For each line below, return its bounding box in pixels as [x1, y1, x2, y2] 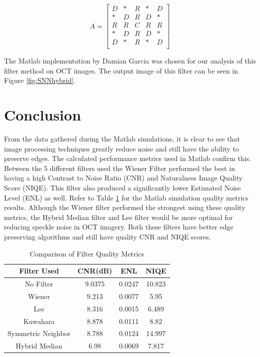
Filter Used [19, 265, 59, 276]
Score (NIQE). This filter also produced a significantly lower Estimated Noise [4, 182, 241, 193]
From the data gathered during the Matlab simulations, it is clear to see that [4, 133, 240, 144]
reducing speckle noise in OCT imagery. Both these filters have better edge [4, 221, 233, 232]
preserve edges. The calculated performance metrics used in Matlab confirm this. [4, 153, 251, 163]
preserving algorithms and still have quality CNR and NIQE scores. [4, 231, 211, 242]
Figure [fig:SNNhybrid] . [4, 75, 76, 85]
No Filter [24, 278, 53, 289]
